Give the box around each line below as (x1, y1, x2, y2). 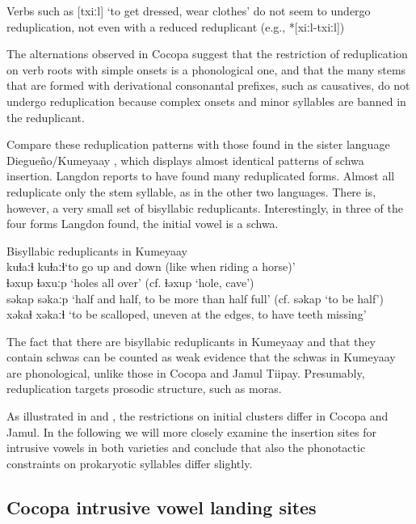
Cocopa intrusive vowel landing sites (6, 494, 317, 519)
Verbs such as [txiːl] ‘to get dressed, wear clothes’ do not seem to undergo (6, 2, 371, 19)
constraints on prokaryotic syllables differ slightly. (6, 454, 253, 471)
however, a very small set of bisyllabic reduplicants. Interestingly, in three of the (6, 199, 403, 216)
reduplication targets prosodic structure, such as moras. (6, 380, 282, 397)
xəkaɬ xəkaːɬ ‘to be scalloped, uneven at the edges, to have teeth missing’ (6, 306, 367, 323)
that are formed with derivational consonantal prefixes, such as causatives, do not (6, 77, 410, 94)
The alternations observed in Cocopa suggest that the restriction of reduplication (6, 45, 408, 62)
